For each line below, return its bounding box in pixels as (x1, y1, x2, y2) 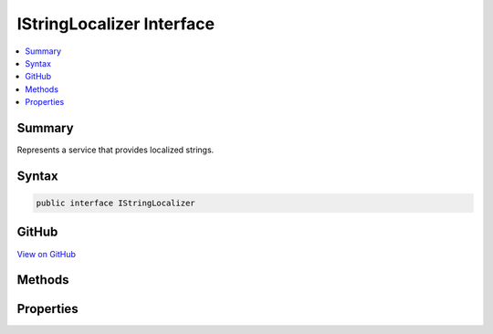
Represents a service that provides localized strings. (16, 144, 215, 155)
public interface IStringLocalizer (36, 198, 195, 209)
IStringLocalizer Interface (16, 14, 215, 34)
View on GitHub (16, 248, 77, 259)
